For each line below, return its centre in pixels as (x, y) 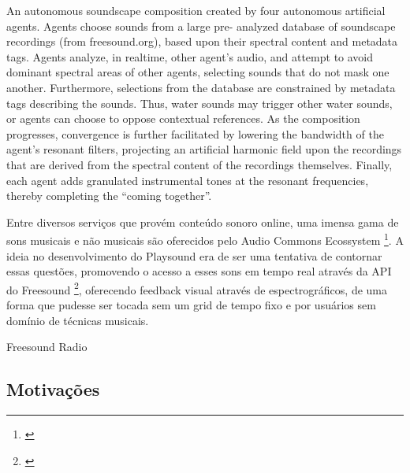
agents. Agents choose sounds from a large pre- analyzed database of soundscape (201, 26)
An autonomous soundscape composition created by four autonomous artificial (196, 10)
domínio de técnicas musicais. (78, 320)
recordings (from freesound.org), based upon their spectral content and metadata (202, 41)
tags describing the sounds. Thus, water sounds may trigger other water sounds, (199, 103)
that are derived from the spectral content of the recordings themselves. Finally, (199, 164)
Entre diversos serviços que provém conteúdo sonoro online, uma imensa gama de (203, 222)
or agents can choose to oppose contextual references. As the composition (183, 118)
